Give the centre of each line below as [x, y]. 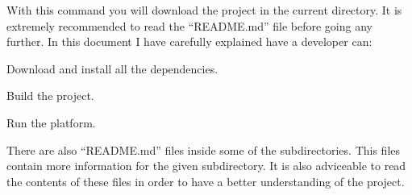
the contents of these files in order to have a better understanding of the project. [206, 181]
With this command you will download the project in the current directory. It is [204, 10]
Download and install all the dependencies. [112, 68]
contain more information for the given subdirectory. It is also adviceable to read [206, 166]
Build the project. [50, 95]
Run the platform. [51, 122]
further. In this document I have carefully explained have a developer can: [189, 41]
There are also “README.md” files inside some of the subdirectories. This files [204, 149]
